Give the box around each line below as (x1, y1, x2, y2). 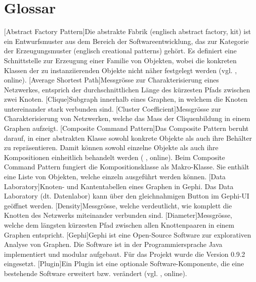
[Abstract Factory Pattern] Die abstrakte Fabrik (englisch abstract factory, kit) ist (4, 26, 251, 37)
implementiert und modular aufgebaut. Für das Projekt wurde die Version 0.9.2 (4, 248, 245, 259)
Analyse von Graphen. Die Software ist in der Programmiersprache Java (4, 239, 222, 249)
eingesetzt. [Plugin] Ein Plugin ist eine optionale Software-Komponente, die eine (4, 258, 244, 269)
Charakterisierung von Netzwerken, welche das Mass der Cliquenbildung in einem (4, 113, 251, 123)
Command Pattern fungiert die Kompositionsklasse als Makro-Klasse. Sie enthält (4, 161, 250, 172)
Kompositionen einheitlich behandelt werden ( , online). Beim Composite (4, 152, 225, 162)
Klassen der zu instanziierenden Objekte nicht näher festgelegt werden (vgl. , (4, 65, 237, 75)
